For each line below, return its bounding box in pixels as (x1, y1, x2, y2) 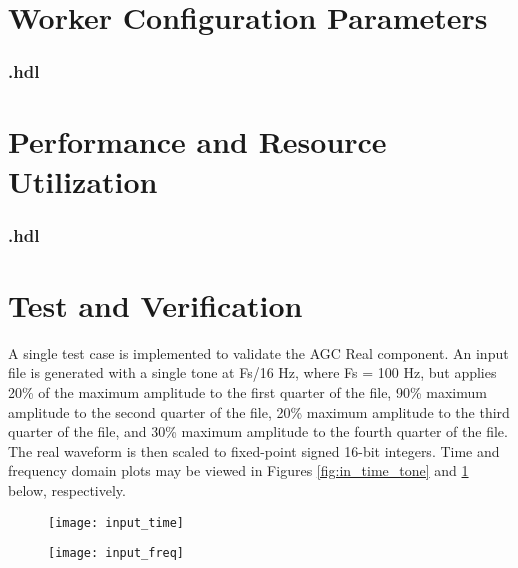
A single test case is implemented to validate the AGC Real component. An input (8, 342, 509, 363)
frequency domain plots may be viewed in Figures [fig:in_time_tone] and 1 (8, 460, 469, 481)
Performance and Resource (8, 121, 387, 162)
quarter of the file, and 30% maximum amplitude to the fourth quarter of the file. (8, 421, 508, 442)
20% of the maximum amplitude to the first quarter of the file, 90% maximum (8, 381, 487, 402)
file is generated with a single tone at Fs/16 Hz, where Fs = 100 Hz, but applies (8, 362, 497, 383)
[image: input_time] (48, 515, 185, 530)
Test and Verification (8, 284, 303, 325)
